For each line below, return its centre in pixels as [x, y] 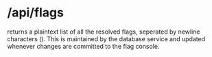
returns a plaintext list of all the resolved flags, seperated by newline [104, 32]
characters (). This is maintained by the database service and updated [106, 38]
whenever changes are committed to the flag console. [83, 46]
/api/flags [35, 13]
